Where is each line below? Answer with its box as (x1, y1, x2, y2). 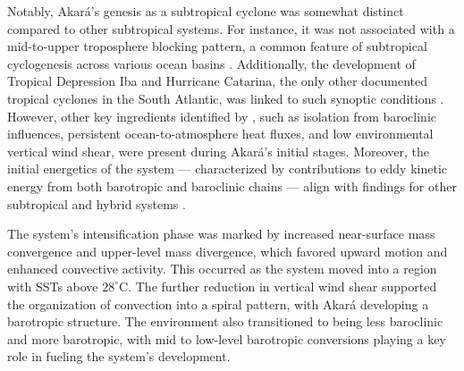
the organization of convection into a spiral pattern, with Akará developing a (7, 294, 429, 313)
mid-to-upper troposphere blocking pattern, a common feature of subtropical (7, 37, 427, 55)
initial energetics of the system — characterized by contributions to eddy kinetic (7, 159, 447, 178)
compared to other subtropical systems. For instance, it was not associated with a (7, 19, 455, 38)
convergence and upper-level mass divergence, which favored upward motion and (7, 241, 448, 260)
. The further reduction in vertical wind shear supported (128, 276, 437, 295)
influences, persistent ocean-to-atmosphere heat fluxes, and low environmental (7, 124, 434, 143)
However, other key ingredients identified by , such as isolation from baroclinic (7, 106, 437, 125)
